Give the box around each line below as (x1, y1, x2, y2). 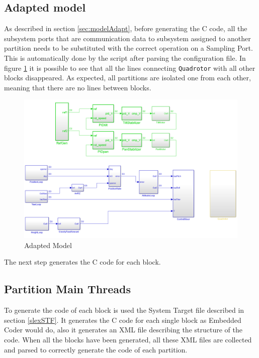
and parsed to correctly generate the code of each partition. (4, 344, 188, 354)
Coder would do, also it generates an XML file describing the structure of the (4, 324, 242, 335)
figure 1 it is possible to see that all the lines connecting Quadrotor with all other (4, 62, 255, 73)
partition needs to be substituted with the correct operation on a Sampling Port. (4, 43, 253, 53)
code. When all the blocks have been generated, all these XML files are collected (4, 334, 252, 344)
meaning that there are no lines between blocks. (4, 82, 151, 92)
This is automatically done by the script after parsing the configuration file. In (4, 52, 246, 63)
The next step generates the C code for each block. (4, 257, 161, 267)
